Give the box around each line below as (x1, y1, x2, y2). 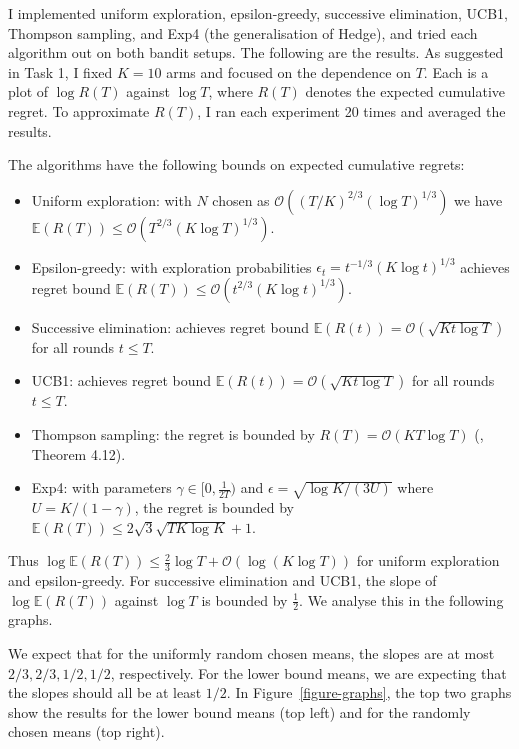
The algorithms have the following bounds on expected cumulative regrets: (8, 154, 465, 175)
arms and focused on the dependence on (166, 61, 411, 82)
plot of (8, 81, 49, 102)
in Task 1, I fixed (8, 61, 113, 82)
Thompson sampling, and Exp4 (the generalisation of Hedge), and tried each (8, 22, 478, 43)
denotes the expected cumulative (305, 81, 506, 102)
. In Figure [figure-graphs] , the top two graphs (226, 682, 512, 703)
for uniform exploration (356, 550, 500, 571)
